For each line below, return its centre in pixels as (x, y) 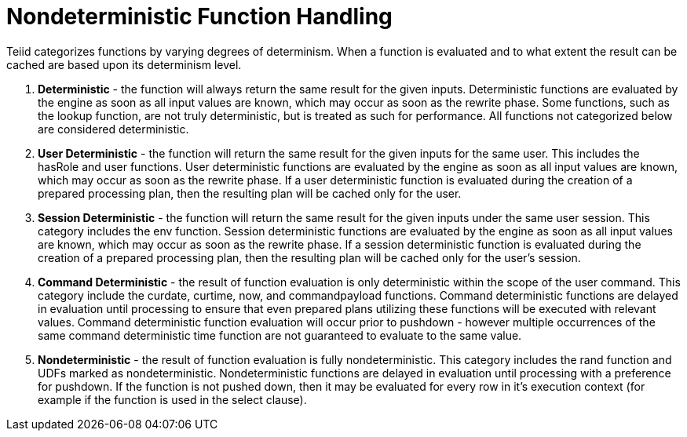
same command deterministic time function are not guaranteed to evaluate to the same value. (280, 335)
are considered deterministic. (113, 129)
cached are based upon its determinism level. (124, 64)
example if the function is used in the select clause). (172, 399)
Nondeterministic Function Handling (199, 16)
